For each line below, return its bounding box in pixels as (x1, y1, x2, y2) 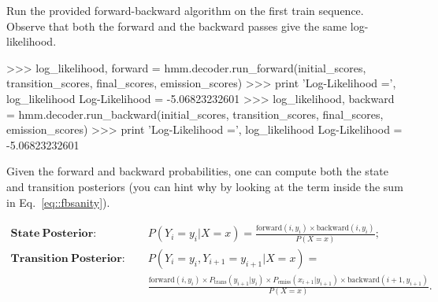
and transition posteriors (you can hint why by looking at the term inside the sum (6, 178, 403, 194)
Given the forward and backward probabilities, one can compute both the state (6, 163, 388, 179)
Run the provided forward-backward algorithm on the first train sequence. (6, 2, 364, 18)
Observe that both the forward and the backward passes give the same (6, 17, 347, 34)
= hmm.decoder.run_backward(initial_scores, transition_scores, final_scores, (6, 105, 384, 122)
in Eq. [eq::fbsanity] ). (6, 193, 110, 210)
